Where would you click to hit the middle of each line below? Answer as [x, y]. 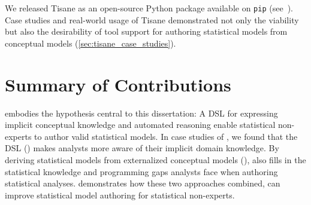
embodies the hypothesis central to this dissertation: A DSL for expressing [141, 113]
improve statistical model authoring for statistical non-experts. [120, 195]
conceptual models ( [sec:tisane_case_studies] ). [90, 43]
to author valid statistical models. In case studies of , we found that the [166, 136]
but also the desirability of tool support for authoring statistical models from [146, 31]
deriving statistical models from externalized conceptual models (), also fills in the [155, 159]
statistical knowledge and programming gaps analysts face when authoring [141, 171]
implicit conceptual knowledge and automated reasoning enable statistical [140, 125]
